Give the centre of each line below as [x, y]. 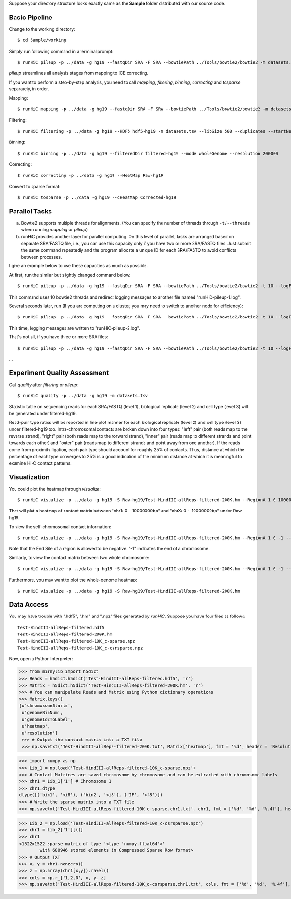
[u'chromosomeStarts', [46, 706]
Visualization [29, 477]
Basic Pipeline [31, 17]
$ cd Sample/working [42, 40]
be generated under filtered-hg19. [43, 414]
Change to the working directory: [42, 29]
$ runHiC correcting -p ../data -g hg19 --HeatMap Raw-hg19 [90, 176]
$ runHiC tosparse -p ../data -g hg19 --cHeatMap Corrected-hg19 [97, 198]
